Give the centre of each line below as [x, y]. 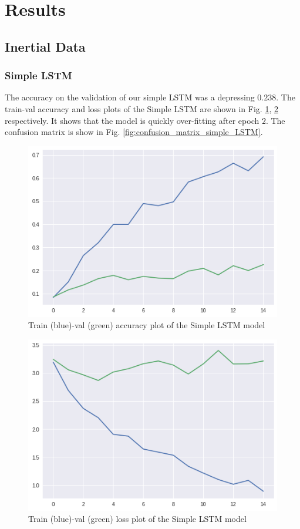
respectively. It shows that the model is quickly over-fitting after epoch [132, 120]
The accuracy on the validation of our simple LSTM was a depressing [130, 97]
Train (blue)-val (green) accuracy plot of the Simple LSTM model [147, 325]
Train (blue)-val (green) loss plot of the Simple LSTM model [137, 519]
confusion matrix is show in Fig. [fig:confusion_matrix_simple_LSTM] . [134, 132]
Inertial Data [45, 46]
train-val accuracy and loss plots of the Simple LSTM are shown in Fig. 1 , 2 [141, 108]
